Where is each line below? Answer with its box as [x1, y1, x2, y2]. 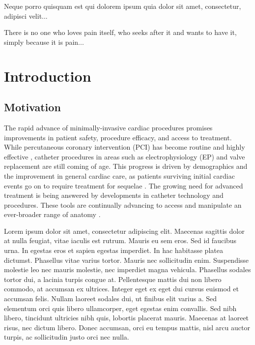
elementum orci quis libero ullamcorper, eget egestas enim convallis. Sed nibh [4, 303, 237, 313]
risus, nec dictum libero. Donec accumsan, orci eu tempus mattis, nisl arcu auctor [4, 322, 250, 332]
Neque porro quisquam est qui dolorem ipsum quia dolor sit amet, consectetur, [4, 1, 241, 11]
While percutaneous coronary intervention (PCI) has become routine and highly [4, 142, 245, 152]
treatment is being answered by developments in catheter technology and [4, 190, 224, 200]
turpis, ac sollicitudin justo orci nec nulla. [4, 332, 129, 342]
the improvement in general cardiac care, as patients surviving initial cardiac [4, 170, 235, 181]
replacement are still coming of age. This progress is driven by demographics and [4, 161, 248, 171]
